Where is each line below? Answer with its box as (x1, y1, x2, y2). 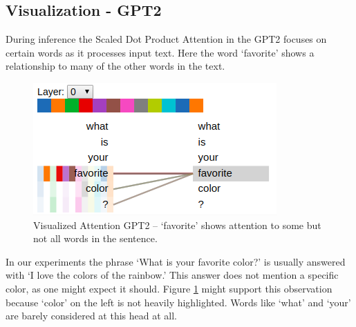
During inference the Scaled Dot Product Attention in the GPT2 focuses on (6, 32, 327, 46)
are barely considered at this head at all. (6, 308, 177, 323)
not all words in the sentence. (33, 231, 158, 246)
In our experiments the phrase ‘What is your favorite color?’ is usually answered (6, 254, 346, 268)
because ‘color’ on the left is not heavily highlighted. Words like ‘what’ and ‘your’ (6, 295, 351, 309)
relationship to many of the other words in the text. (6, 59, 225, 73)
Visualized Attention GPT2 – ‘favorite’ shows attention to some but (33, 217, 321, 232)
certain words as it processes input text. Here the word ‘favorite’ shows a (6, 45, 315, 59)
